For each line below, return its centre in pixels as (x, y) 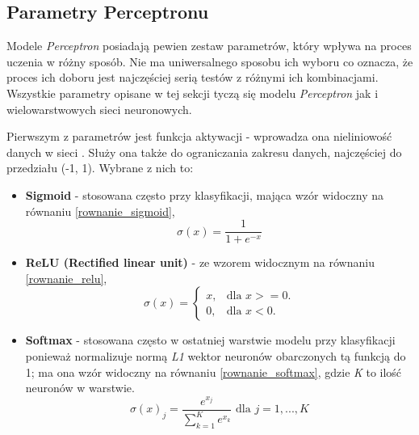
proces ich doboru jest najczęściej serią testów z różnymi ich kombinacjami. (193, 77)
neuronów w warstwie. (80, 388)
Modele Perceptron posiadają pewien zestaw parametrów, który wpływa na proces (209, 46)
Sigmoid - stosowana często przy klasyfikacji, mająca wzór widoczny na (205, 194)
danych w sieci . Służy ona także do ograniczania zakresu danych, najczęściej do (204, 152)
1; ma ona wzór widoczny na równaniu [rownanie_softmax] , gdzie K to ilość (214, 372)
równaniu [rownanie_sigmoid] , (100, 211)
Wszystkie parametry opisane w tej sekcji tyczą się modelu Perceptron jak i (193, 93)
